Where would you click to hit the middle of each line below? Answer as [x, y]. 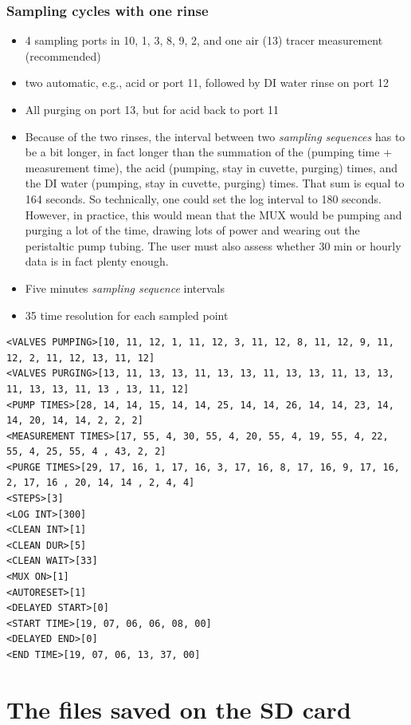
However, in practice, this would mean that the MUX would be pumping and [213, 214]
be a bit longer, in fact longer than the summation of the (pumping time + [209, 152]
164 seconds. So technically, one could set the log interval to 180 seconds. [204, 198]
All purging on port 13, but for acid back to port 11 [152, 109]
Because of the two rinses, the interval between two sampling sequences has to [215, 136]
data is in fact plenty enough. [97, 261]
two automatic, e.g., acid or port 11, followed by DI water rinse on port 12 [207, 83]
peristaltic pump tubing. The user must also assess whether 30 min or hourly [213, 245]
